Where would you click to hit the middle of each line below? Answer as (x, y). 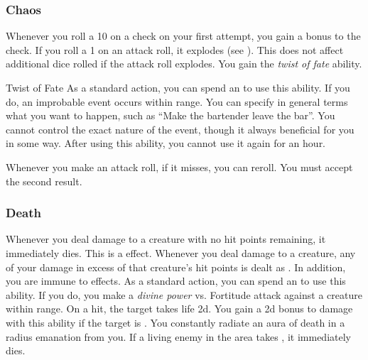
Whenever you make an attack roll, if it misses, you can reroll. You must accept (179, 167)
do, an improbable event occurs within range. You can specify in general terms (177, 101)
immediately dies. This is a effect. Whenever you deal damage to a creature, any (181, 252)
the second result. (44, 181)
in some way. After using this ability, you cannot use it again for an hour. (166, 143)
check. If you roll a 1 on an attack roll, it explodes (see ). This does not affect (175, 49)
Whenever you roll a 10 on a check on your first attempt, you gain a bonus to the (183, 36)
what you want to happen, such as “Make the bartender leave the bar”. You (171, 115)
